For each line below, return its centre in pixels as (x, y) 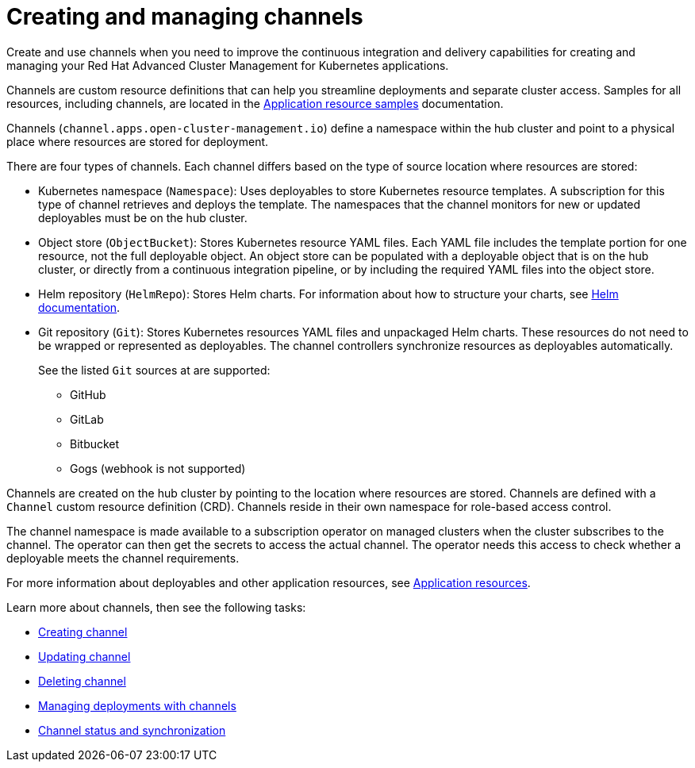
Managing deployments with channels (137, 705)
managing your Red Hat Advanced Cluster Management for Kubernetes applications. (228, 65)
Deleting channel (82, 681)
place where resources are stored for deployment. (138, 141)
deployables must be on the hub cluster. (143, 217)
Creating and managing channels (185, 17)
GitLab (87, 419)
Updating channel (84, 656)
